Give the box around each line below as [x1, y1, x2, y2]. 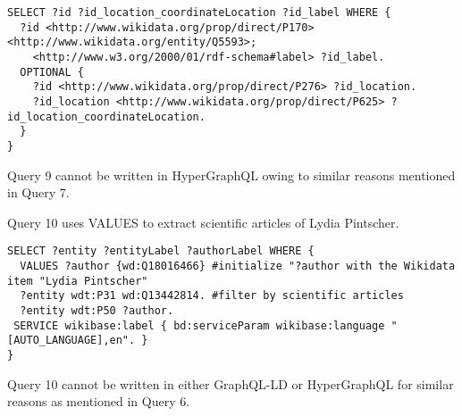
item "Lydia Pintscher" [7, 274, 148, 287]
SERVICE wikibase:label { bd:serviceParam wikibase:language [13, 319, 385, 332]
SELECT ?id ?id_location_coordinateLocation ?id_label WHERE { [7, 6, 391, 19]
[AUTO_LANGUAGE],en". [7, 334, 136, 347]
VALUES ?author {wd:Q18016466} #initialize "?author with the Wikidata [20, 260, 456, 272]
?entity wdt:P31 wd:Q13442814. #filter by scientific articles [20, 289, 404, 303]
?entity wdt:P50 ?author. [20, 304, 174, 317]
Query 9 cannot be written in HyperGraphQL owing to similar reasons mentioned [7, 165, 456, 184]
